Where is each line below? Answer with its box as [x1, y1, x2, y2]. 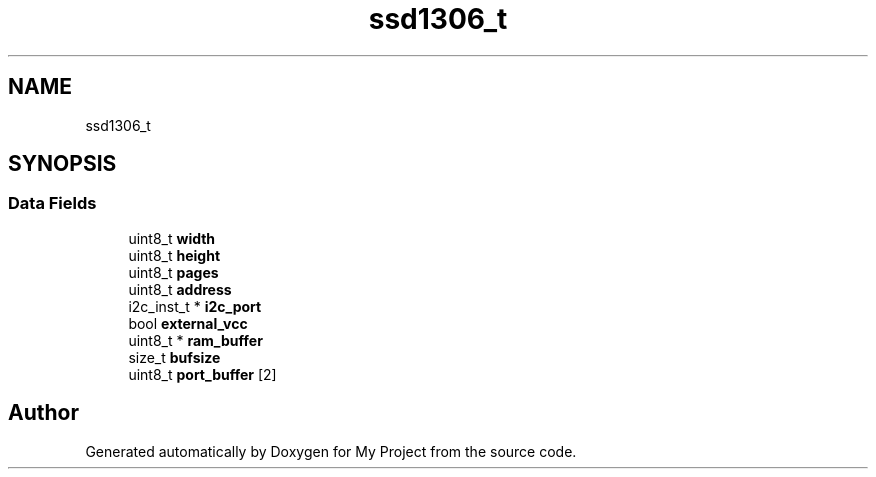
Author [8, 400, 79, 426]
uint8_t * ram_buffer [128, 331, 263, 349]
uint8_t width [128, 229, 216, 247]
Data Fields [8, 193, 97, 214]
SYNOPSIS [8, 151, 117, 177]
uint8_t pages [128, 263, 219, 281]
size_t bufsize [128, 348, 221, 366]
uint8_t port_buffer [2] [128, 365, 277, 383]
